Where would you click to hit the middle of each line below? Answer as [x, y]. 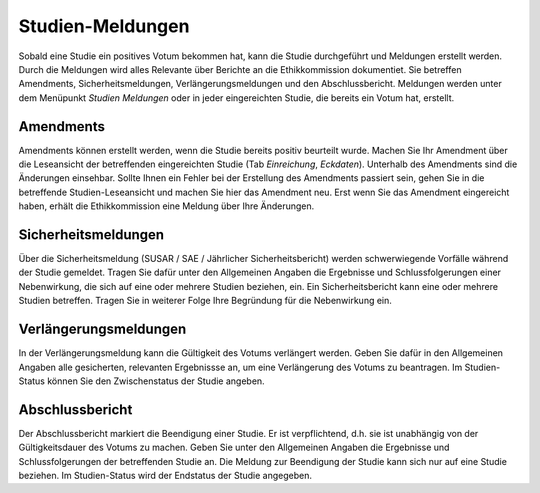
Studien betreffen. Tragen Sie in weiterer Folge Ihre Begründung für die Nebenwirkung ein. [205, 301]
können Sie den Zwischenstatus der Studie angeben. [155, 381]
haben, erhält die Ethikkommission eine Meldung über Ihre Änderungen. [166, 206]
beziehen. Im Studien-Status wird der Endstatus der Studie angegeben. [165, 476]
